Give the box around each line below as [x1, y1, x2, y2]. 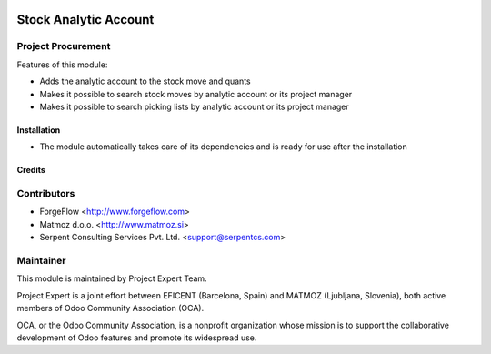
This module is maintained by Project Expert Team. [16, 273, 208, 284]
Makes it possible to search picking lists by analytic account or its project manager [39, 101, 349, 112]
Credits [16, 165, 45, 176]
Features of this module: [16, 59, 108, 70]
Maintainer [16, 255, 66, 268]
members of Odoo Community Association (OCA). [16, 303, 205, 314]
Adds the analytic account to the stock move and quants [39, 76, 251, 86]
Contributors [16, 187, 75, 200]
